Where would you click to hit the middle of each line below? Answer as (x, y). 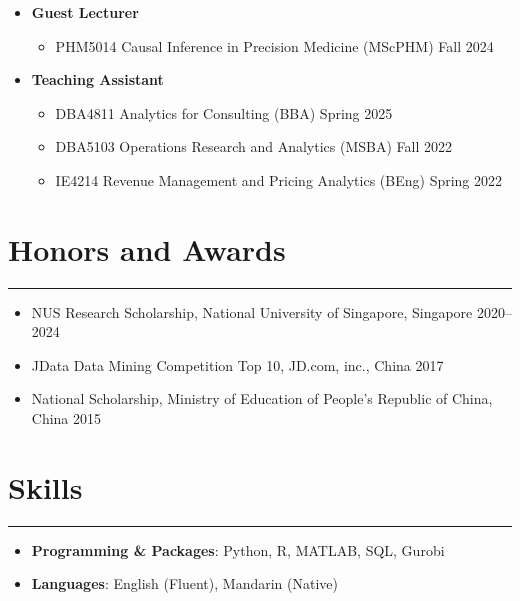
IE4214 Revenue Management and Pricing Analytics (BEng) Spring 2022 (279, 179)
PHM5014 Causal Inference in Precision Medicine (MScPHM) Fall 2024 (274, 45)
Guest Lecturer (85, 12)
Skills (45, 486)
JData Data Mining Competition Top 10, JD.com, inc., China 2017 (237, 364)
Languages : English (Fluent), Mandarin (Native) (184, 583)
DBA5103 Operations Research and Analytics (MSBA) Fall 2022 (253, 146)
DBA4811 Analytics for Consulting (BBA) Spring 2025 (224, 112)
